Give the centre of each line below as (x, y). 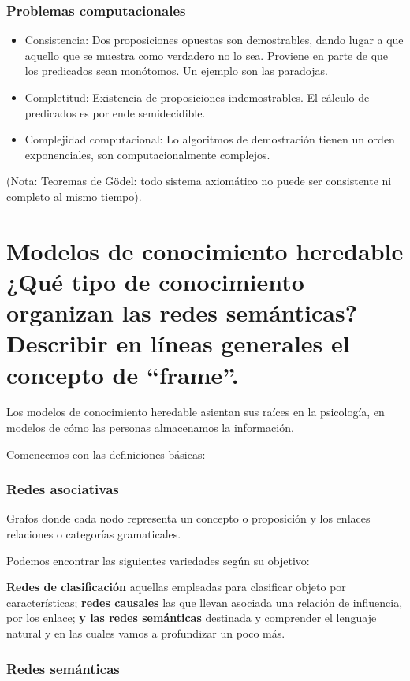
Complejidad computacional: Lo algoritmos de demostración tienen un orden (210, 139)
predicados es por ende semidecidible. (115, 112)
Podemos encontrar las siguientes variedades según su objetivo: (158, 560)
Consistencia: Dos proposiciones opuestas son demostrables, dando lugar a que (214, 40)
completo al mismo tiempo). (74, 196)
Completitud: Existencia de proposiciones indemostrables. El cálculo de (197, 97)
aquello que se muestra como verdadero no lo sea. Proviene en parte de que (207, 55)
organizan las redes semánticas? (182, 313)
